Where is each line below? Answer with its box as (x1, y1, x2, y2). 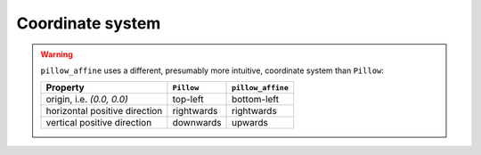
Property (45, 81, 85, 94)
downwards (172, 117, 222, 129)
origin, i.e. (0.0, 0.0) (45, 94, 128, 106)
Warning (40, 49, 73, 60)
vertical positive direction (45, 117, 152, 129)
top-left (172, 94, 204, 106)
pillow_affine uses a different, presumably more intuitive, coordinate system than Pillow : (40, 65, 385, 76)
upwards (232, 117, 269, 129)
